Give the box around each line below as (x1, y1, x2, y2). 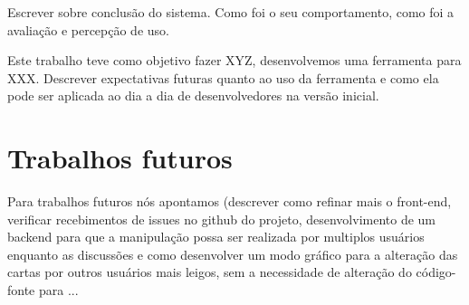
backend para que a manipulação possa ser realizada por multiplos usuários (7, 227, 425, 246)
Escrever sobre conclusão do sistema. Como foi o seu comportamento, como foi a (7, 3, 455, 21)
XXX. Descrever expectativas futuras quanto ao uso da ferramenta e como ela (7, 68, 439, 87)
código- (416, 262, 456, 281)
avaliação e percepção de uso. (7, 20, 169, 39)
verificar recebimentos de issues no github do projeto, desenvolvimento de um (7, 209, 436, 228)
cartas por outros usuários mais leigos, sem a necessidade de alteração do (7, 262, 412, 281)
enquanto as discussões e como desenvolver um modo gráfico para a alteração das (7, 244, 458, 263)
